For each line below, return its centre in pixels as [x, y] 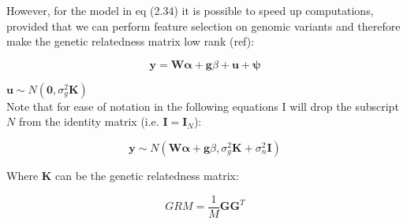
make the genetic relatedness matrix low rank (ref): [131, 41]
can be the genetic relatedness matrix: [147, 175]
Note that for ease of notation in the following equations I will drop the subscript [203, 106]
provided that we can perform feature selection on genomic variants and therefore [203, 26]
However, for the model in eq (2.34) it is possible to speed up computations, [190, 10]
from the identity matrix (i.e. [89, 121]
